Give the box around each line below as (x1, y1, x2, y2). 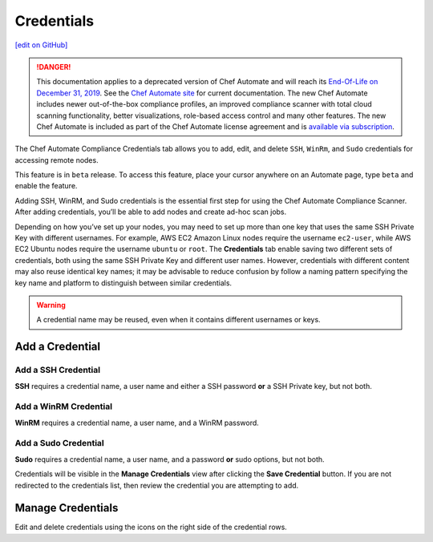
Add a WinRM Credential (14, 401, 112, 412)
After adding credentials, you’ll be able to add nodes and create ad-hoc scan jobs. (14, 207, 287, 216)
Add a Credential (14, 340, 100, 354)
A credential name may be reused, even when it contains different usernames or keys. (36, 315, 321, 325)
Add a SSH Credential (14, 365, 100, 376)
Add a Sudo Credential (14, 438, 104, 449)
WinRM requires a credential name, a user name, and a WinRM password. (14, 418, 260, 427)
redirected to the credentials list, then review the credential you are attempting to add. (14, 480, 299, 490)
